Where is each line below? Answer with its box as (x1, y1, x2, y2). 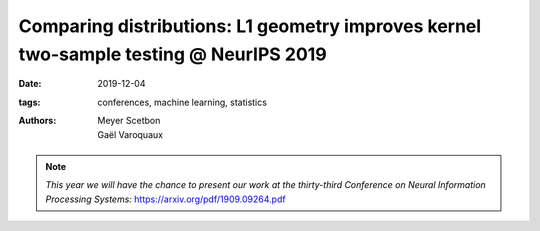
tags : (18, 96, 41, 108)
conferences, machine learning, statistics (97, 96, 267, 108)
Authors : (18, 115, 57, 127)
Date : (18, 78, 42, 90)
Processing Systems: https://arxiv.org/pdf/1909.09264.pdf (45, 193, 286, 205)
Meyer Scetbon (97, 115, 161, 127)
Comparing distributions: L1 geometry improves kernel (18, 15, 482, 37)
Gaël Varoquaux (97, 128, 164, 140)
